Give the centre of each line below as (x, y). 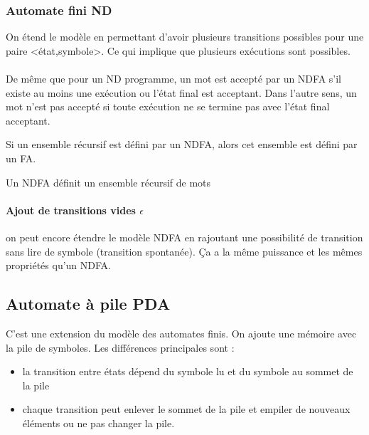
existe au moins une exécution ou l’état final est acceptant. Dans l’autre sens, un (181, 92)
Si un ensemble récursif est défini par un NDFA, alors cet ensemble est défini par (182, 144)
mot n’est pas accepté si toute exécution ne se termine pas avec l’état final (168, 106)
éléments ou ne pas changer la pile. (98, 423)
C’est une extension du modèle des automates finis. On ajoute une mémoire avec (181, 333)
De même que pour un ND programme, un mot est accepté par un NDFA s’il (173, 78)
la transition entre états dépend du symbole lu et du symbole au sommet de (188, 371)
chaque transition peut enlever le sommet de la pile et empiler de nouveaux (186, 409)
